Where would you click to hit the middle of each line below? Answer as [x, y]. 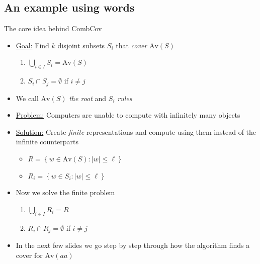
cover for [29, 255]
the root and [88, 98]
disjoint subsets [81, 45]
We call [27, 98]
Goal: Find [32, 45]
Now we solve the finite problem [65, 192]
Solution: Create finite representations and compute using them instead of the [136, 131]
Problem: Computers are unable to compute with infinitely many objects [128, 115]
